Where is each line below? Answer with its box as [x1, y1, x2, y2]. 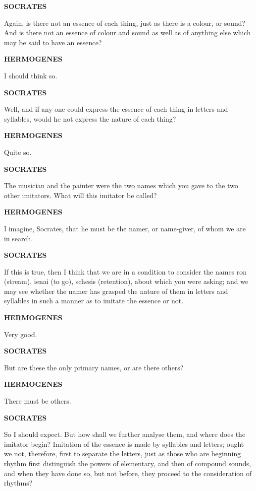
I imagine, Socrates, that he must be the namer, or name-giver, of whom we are [4, 223, 246, 233]
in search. [4, 233, 33, 243]
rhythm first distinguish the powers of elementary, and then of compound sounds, [4, 458, 251, 468]
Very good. [4, 329, 37, 339]
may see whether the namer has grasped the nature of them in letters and [4, 285, 228, 296]
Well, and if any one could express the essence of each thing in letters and [4, 104, 228, 114]
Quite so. [4, 146, 32, 157]
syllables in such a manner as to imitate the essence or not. [4, 295, 184, 306]
